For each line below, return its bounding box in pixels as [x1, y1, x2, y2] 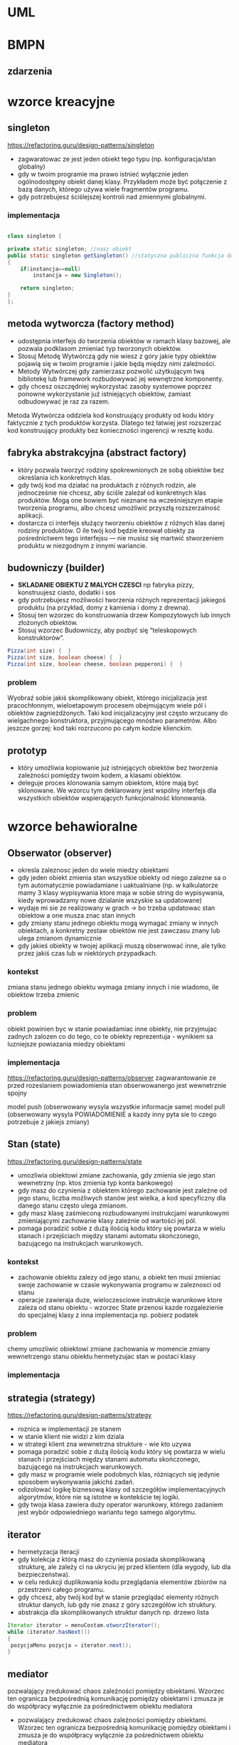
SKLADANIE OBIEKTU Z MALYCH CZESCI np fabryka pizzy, [17, 581, 194, 589]
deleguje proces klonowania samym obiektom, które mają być [17, 779, 199, 787]
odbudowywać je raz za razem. [17, 397, 110, 406]
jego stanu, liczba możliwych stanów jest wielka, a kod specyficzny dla [17, 1193, 226, 1202]
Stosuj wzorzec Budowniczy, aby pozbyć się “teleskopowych [17, 626, 197, 634]
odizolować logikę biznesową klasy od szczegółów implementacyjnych [17, 1485, 226, 1494]
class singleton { [7, 233, 62, 240]
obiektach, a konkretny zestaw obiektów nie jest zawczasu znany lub [17, 926, 221, 935]
